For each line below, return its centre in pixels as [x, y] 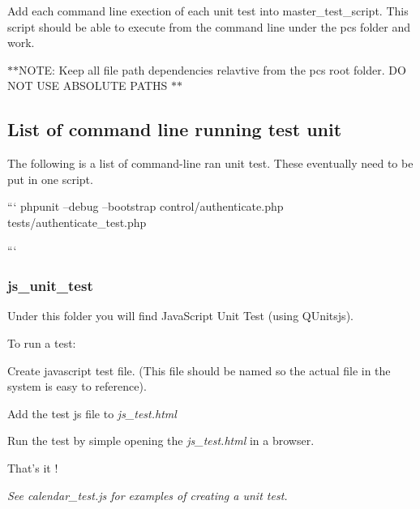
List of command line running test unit [175, 129]
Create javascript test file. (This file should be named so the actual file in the [199, 370]
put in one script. [50, 179]
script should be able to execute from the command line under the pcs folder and [209, 26]
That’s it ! [33, 467]
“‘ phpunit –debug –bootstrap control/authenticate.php [146, 206]
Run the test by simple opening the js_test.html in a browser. [161, 441]
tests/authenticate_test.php [77, 222]
